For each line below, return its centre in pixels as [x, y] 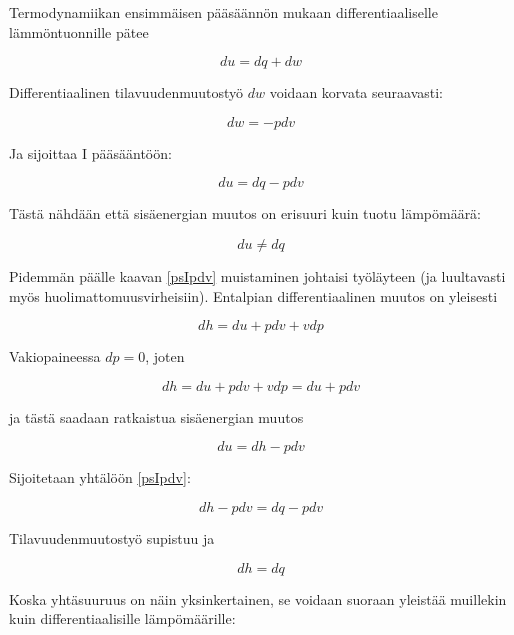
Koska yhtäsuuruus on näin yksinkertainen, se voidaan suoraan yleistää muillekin [258, 598]
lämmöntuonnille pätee [79, 31]
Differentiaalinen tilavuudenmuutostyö [126, 92]
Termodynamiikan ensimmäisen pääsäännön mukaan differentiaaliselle [223, 12]
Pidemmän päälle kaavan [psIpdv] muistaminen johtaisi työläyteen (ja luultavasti [257, 275]
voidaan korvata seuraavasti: [356, 92]
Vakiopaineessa [55, 356]
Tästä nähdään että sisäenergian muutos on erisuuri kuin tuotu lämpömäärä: [245, 213]
